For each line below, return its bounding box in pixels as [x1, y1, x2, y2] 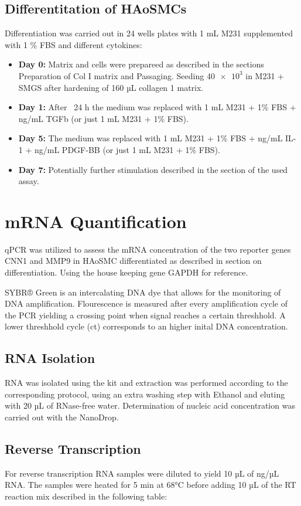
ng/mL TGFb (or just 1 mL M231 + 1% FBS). [18, 112, 189, 124]
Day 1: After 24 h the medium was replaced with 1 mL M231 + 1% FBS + [18, 101, 296, 113]
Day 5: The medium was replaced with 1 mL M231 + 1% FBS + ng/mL [18, 132, 283, 144]
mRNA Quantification [5, 209, 187, 233]
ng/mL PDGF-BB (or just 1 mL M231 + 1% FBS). [35, 143, 220, 155]
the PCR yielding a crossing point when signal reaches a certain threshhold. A [5, 308, 286, 321]
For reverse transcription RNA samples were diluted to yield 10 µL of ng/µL [5, 467, 279, 479]
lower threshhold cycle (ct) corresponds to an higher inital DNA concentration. [5, 320, 288, 332]
